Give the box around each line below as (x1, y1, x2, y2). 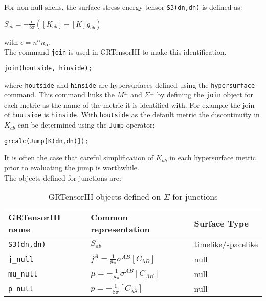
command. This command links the (4, 89, 115, 100)
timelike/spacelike (194, 238, 258, 250)
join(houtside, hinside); (4, 64, 92, 72)
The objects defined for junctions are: (4, 172, 121, 183)
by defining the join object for (157, 89, 254, 100)
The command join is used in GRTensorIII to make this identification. (4, 46, 227, 57)
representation (91, 223, 150, 235)
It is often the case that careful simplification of (4, 152, 153, 163)
